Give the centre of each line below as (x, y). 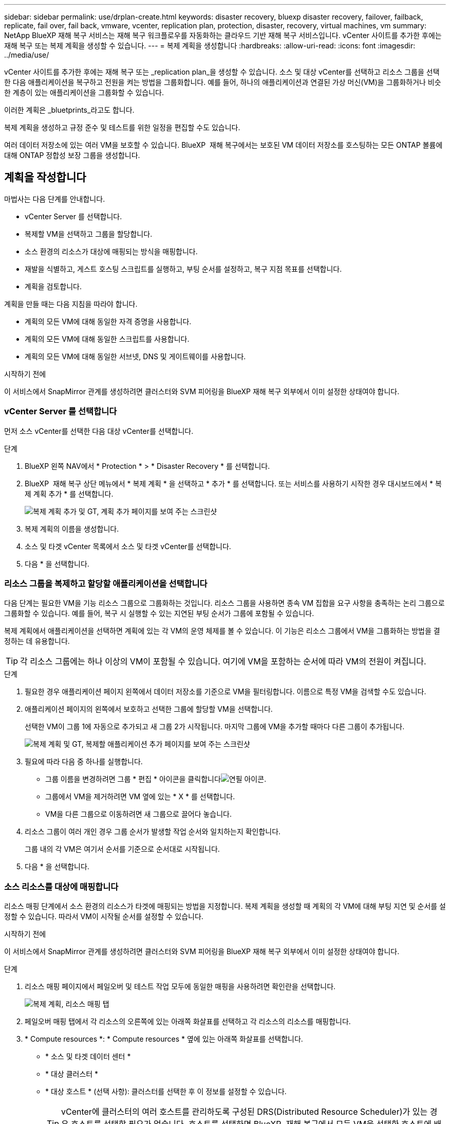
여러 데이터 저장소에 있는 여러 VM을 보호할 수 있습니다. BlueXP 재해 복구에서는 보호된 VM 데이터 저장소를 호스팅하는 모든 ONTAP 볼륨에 (223, 145)
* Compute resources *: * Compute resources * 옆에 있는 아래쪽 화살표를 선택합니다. (164, 1039)
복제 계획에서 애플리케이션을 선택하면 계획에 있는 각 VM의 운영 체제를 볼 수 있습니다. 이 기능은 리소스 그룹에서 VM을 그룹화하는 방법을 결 (222, 631)
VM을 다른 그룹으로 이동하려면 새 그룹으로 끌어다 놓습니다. (139, 814)
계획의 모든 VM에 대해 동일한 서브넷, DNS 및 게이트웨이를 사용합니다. (135, 356)
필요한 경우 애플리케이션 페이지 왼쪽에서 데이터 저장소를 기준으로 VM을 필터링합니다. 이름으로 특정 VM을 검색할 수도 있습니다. (226, 692)
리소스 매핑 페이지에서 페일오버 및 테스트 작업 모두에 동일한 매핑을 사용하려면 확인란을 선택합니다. (180, 987)
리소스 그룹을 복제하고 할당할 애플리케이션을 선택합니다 (106, 583)
